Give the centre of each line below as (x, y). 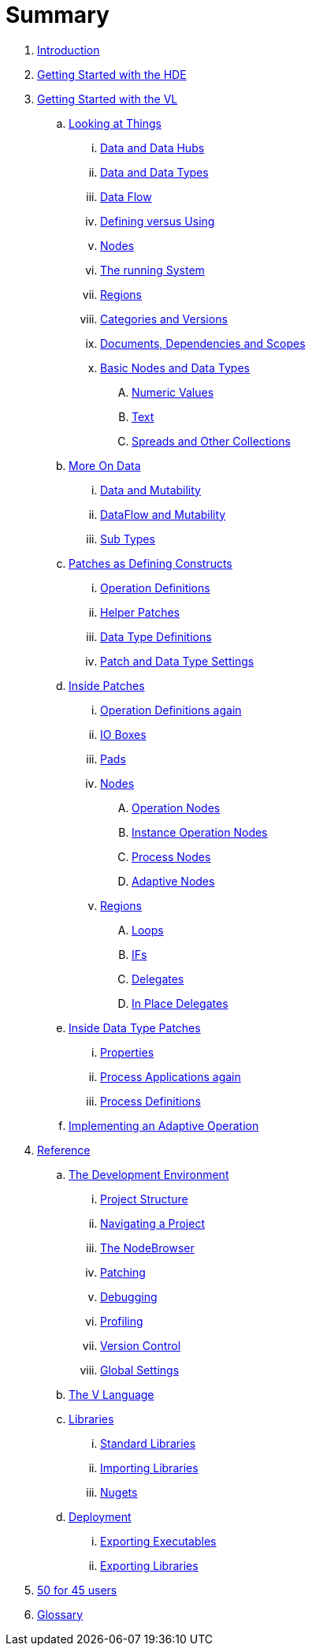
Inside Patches (107, 685)
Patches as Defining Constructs (150, 563)
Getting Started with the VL (108, 99)
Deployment (100, 1516)
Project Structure (144, 1199)
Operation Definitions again (171, 710)
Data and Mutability (150, 490)
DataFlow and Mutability (163, 514)
